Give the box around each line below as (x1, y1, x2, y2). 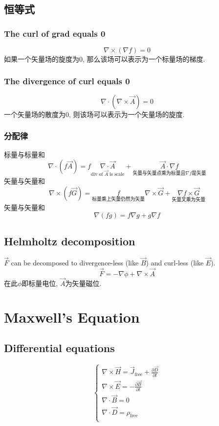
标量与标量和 (4, 149, 45, 159)
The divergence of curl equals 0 (4, 74, 130, 87)
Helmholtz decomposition (4, 233, 135, 248)
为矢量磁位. (65, 278, 102, 288)
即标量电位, (22, 278, 58, 288)
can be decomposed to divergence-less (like (11, 257, 139, 267)
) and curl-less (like (146, 257, 204, 267)
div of (90, 172, 103, 177)
